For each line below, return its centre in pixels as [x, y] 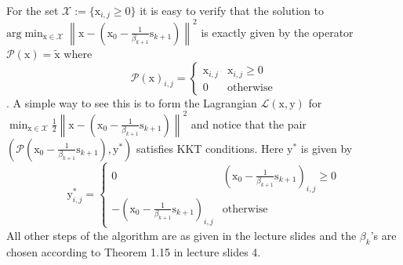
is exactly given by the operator [277, 32]
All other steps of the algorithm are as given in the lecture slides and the [182, 235]
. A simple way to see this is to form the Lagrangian [132, 102]
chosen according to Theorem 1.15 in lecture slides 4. [134, 251]
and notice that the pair [249, 123]
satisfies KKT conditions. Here [210, 148]
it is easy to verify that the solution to [232, 10]
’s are [383, 235]
